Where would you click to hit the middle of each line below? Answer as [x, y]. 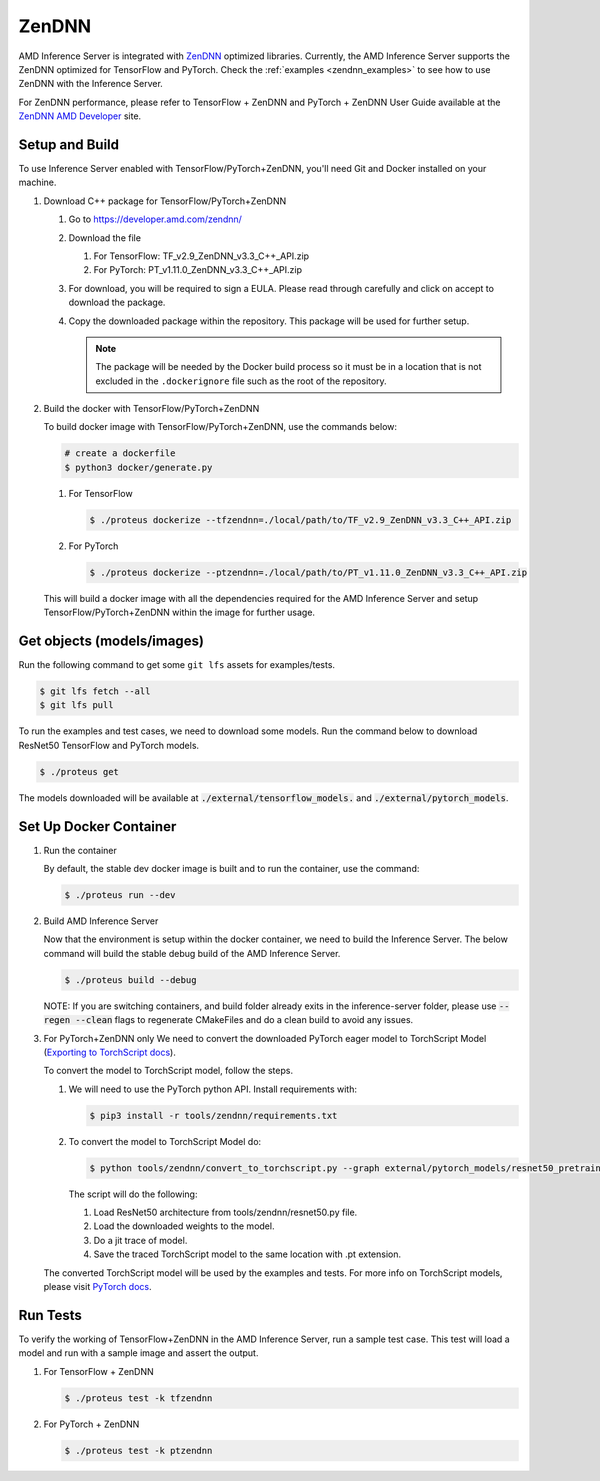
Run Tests [50, 1315]
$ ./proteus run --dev [120, 895]
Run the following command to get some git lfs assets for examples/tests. [176, 665]
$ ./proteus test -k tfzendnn [138, 1398]
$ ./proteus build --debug [130, 979]
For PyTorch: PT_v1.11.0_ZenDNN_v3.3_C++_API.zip [198, 270]
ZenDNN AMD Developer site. [80, 116]
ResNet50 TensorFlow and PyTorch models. [109, 745]
